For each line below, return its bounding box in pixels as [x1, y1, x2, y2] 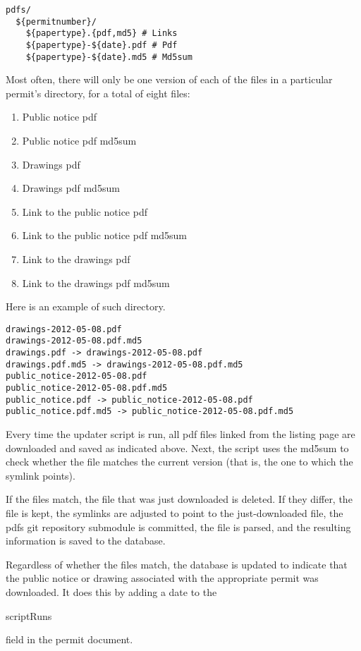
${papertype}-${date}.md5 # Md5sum [25, 51, 192, 62]
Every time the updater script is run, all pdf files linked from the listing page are [6, 427, 355, 442]
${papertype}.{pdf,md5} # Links [25, 28, 178, 39]
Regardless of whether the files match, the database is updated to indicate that [6, 556, 348, 571]
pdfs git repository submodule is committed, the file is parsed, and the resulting [6, 519, 351, 534]
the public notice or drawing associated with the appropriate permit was [6, 571, 319, 585]
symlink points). [6, 468, 75, 482]
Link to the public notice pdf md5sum [22, 228, 188, 243]
